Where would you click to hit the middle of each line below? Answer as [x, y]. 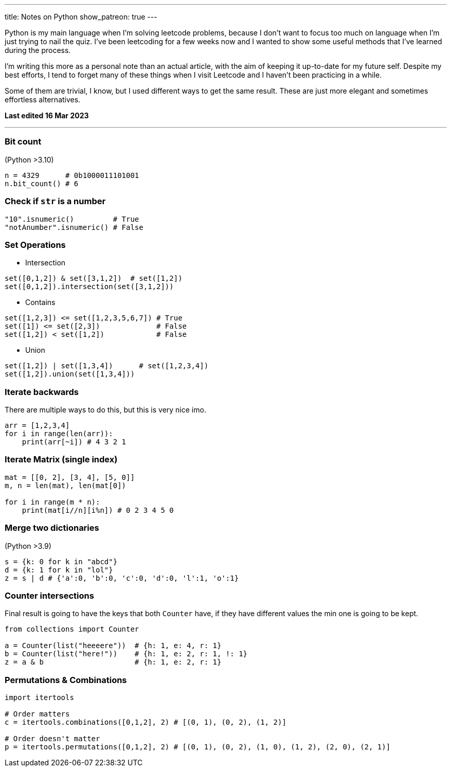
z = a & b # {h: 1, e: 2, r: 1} [113, 662]
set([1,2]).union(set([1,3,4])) [70, 374]
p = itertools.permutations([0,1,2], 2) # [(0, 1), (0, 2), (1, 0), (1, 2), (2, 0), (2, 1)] [198, 747]
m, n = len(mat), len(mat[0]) [66, 485]
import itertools [39, 697]
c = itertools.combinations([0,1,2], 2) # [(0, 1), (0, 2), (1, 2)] [146, 722]
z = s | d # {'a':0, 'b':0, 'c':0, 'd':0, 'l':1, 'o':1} [122, 578]
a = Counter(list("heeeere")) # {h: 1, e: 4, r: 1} [113, 646]
